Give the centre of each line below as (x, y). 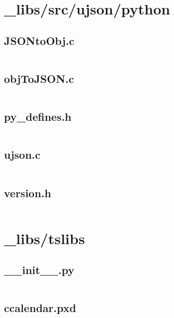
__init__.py (39, 270)
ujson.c (22, 155)
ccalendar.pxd (40, 308)
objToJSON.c (39, 78)
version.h (28, 192)
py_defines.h (38, 117)
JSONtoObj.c (39, 40)
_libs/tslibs (44, 238)
